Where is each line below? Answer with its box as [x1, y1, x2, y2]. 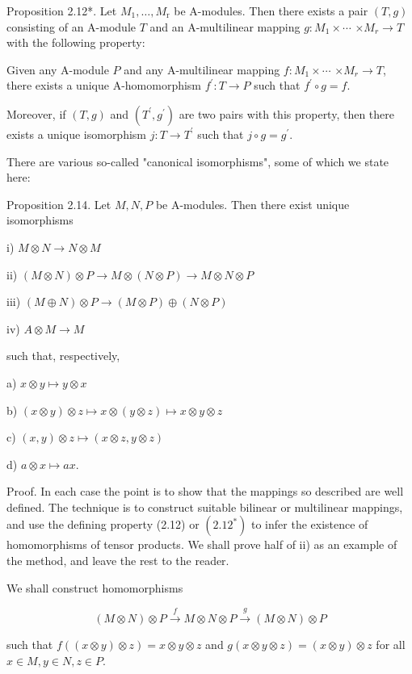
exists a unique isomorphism [6, 125, 147, 142]
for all [376, 636, 406, 653]
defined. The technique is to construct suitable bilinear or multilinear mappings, [6, 498, 403, 515]
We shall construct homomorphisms [6, 579, 183, 596]
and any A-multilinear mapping [124, 61, 280, 77]
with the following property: [6, 34, 145, 51]
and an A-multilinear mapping [149, 18, 301, 35]
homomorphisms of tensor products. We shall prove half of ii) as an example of [6, 536, 397, 553]
